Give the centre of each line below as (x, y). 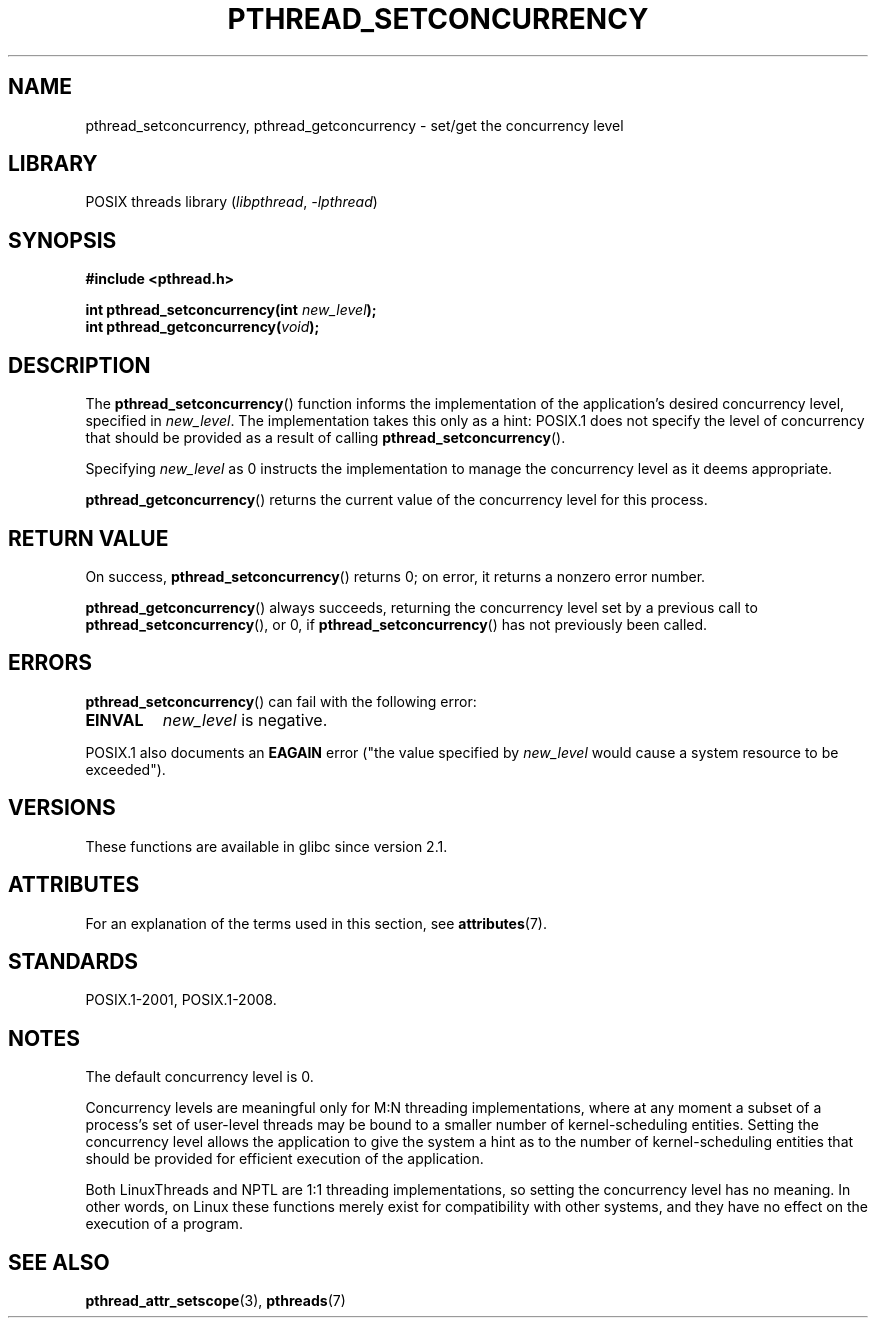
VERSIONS (62, 808)
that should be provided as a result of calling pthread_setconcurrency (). (325, 438)
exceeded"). (125, 769)
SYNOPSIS (62, 240)
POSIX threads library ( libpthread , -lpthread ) (231, 202)
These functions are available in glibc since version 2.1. (266, 846)
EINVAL (114, 719)
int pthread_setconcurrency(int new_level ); (231, 310)
